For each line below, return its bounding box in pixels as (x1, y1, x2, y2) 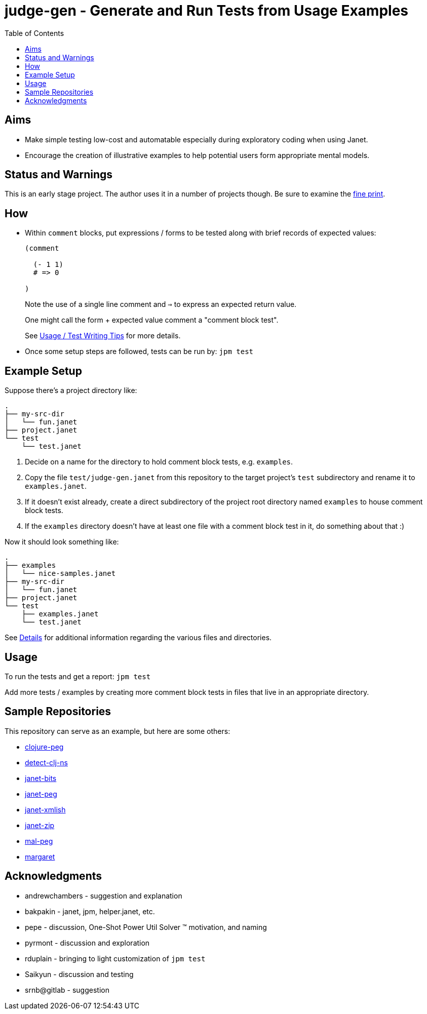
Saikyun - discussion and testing (25, 969, 134, 979)
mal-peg (25, 836, 53, 845)
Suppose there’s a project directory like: (5, 386, 137, 395)
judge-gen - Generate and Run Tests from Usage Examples (5, 2, 409, 19)
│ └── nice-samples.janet (5, 569, 116, 578)
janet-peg (25, 789, 57, 798)
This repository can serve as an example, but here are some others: (5, 726, 230, 735)
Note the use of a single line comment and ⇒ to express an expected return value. (25, 300, 297, 309)
